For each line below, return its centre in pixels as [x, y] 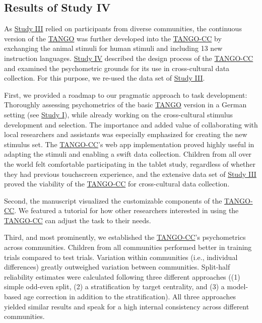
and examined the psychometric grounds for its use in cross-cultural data [117, 68]
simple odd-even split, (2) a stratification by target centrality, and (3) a [114, 286]
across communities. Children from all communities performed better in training [128, 247]
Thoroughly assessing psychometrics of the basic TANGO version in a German [125, 105]
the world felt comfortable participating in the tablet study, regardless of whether [130, 164]
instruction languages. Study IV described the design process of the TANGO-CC [129, 58]
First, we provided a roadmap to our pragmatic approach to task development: [126, 94]
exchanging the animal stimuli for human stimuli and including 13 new [113, 48]
